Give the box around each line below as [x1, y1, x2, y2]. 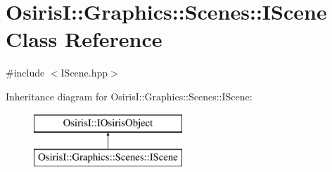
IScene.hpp [60, 65, 108, 80]
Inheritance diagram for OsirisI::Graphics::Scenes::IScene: [6, 88, 253, 103]
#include [6, 65, 45, 80]
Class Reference [6, 25, 162, 53]
